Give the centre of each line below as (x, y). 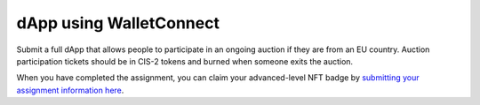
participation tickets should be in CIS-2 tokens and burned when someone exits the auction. (185, 61)
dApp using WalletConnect (118, 23)
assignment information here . (70, 90)
